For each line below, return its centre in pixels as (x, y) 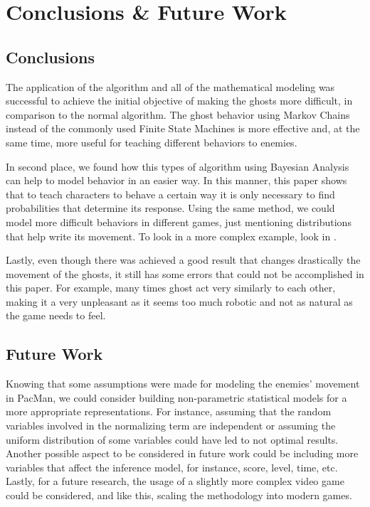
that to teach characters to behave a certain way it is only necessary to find (170, 194)
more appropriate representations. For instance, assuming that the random (169, 411)
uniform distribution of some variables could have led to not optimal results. (172, 439)
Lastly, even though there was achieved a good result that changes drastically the (183, 260)
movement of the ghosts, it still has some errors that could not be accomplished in (185, 273)
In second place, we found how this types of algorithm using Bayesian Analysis (178, 166)
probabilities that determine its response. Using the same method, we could (170, 208)
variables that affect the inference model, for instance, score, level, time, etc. (172, 467)
